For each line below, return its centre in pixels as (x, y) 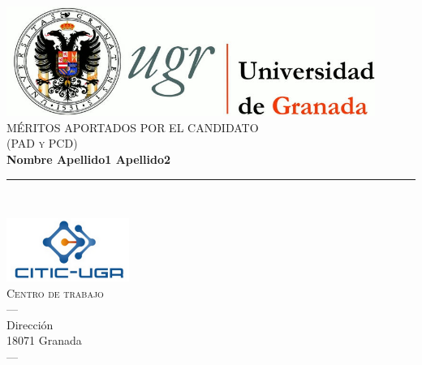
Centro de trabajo (55, 292)
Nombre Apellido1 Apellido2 (89, 159)
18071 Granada (44, 340)
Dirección (30, 324)
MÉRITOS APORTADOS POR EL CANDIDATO (133, 127)
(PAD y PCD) (42, 143)
